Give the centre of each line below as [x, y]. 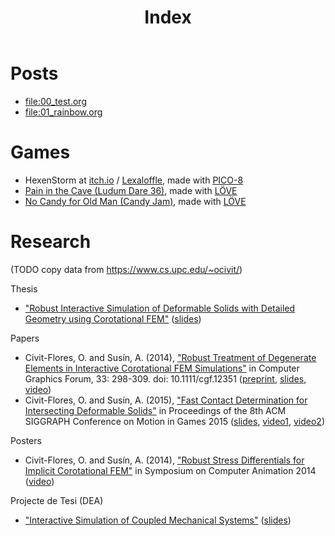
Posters [26, 440]
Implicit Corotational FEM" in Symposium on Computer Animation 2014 [170, 470]
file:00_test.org [55, 101]
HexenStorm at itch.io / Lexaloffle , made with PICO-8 [134, 180]
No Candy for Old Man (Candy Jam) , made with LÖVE [135, 201]
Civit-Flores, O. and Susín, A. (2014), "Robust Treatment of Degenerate [170, 357]
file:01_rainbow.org [63, 112]
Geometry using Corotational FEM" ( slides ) [113, 318]
